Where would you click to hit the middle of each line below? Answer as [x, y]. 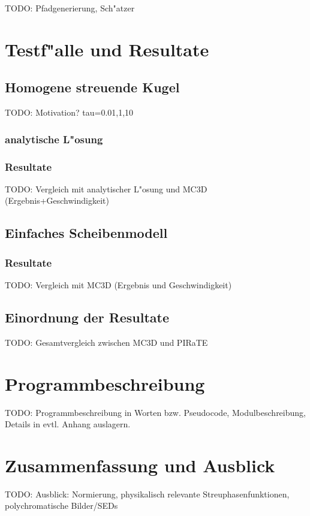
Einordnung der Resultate [87, 317]
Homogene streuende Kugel [92, 87]
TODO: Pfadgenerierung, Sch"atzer [70, 8]
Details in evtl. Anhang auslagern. [68, 424]
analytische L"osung [54, 139]
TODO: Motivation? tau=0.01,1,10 [69, 112]
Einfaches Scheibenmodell [86, 233]
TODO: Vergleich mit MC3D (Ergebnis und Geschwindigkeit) [118, 285]
